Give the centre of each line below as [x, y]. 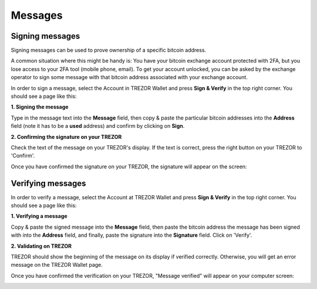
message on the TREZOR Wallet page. [57, 265]
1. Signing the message [40, 107]
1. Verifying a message [39, 216]
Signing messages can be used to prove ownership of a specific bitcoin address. [109, 50]
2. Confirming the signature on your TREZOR [66, 137]
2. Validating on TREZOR [41, 246]
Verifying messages [48, 183]
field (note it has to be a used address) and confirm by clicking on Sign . [98, 126]
